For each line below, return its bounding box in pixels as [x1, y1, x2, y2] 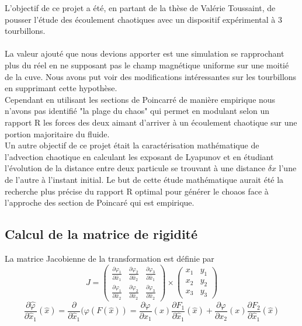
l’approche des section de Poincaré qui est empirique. [5, 196, 195, 209]
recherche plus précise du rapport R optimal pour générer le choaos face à [5, 185, 269, 197]
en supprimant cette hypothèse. [5, 82, 117, 94]
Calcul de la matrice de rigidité [5, 225, 198, 243]
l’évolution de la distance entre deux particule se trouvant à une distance [5, 162, 266, 174]
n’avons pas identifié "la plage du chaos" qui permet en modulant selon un [5, 105, 269, 117]
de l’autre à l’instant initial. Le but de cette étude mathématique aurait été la [5, 173, 284, 185]
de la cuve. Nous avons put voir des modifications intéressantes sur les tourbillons [5, 70, 297, 82]
